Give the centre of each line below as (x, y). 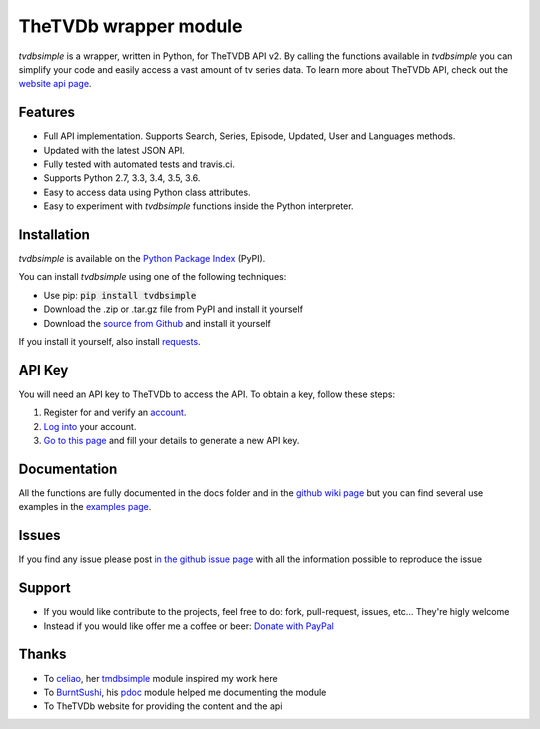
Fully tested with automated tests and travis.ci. (139, 164)
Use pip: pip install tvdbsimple (120, 295)
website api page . (55, 84)
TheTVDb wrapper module (130, 26)
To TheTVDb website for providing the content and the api (163, 706)
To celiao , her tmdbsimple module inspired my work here (161, 678)
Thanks (42, 654)
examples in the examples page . (85, 507)
